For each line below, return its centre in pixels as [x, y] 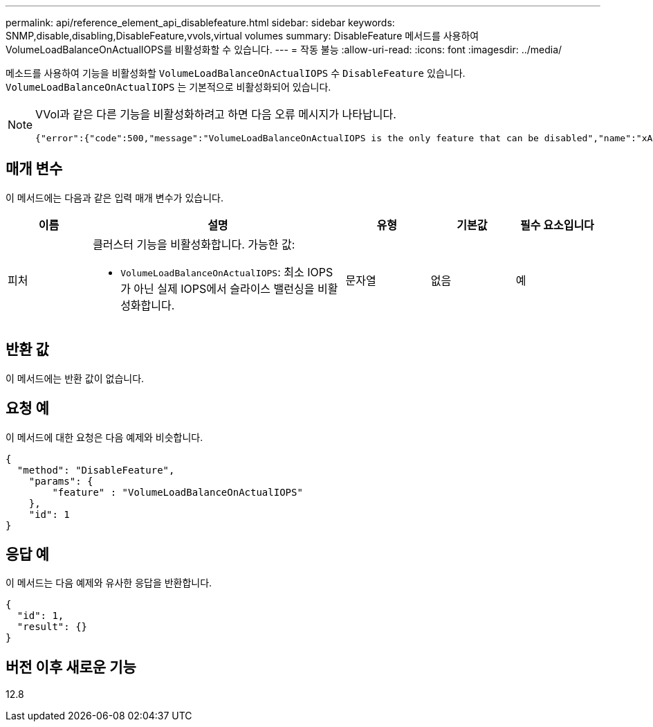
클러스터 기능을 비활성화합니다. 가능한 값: [194, 244]
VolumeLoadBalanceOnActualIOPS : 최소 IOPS [227, 272]
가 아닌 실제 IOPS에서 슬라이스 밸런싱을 [218, 288]
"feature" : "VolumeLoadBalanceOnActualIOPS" [177, 492]
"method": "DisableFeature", [96, 470]
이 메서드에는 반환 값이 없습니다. [75, 378]
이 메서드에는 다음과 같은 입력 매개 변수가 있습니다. [114, 197]
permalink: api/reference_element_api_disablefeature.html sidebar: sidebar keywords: [200, 23]
